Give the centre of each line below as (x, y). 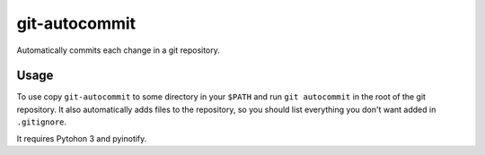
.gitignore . (42, 122)
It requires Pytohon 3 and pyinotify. (82, 138)
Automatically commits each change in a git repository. (118, 50)
